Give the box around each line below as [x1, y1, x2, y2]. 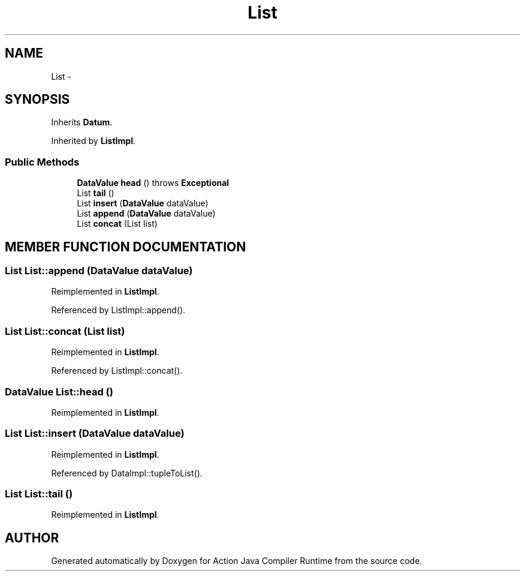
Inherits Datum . [51, 117, 113, 128]
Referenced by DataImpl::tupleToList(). [51, 467, 203, 478]
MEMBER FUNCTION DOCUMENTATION [5, 239, 246, 254]
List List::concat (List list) [5, 325, 125, 337]
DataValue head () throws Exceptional [77, 178, 230, 188]
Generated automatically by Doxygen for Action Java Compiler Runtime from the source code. [51, 556, 423, 566]
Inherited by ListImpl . [51, 136, 135, 146]
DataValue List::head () [5, 385, 113, 398]
